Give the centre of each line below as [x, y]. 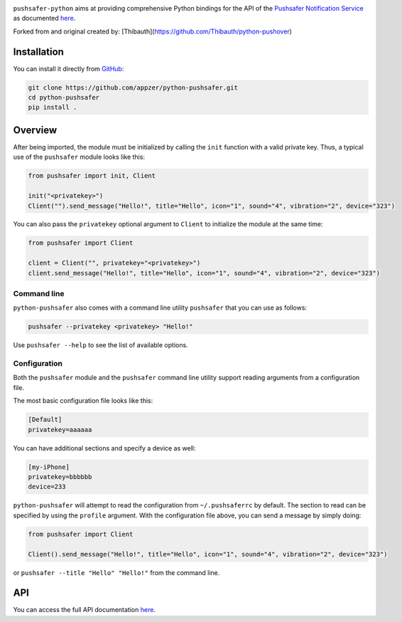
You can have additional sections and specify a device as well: [104, 448]
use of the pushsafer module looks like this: [79, 157]
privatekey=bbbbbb [60, 477]
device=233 [47, 487]
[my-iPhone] [49, 467]
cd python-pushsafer [64, 97]
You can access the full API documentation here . [85, 610]
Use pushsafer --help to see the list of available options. [101, 345]
